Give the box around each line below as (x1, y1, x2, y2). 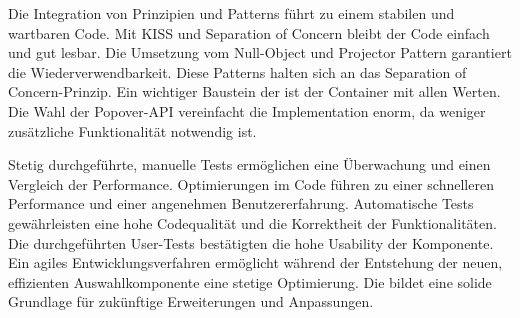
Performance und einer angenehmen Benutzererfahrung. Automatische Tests (8, 193, 474, 214)
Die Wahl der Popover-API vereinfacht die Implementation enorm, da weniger (8, 100, 486, 121)
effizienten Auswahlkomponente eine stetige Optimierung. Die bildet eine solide (8, 271, 492, 292)
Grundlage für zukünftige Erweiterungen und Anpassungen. (8, 291, 374, 312)
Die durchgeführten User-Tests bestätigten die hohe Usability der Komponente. (8, 232, 494, 253)
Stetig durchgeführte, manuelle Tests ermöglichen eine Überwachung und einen (8, 154, 491, 175)
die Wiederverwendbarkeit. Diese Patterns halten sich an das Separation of (8, 61, 467, 82)
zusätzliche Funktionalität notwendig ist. (8, 120, 257, 141)
